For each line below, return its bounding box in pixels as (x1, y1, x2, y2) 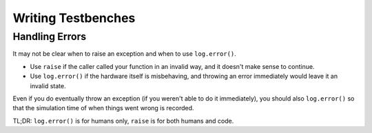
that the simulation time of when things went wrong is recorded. (12, 104, 194, 112)
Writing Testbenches (12, 10, 136, 25)
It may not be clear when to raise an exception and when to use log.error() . (12, 50, 237, 58)
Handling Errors (12, 30, 87, 43)
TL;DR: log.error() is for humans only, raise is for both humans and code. (12, 116, 234, 125)
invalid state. (30, 81, 66, 90)
